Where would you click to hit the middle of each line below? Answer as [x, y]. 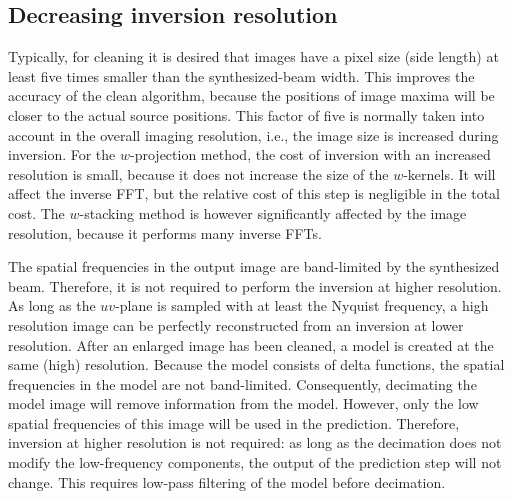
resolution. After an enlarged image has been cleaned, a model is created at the [251, 344]
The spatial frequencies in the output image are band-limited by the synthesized [254, 266]
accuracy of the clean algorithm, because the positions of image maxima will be [251, 95]
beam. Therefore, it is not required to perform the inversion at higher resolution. [255, 285]
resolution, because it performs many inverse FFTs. [165, 232]
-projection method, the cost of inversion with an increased [310, 154]
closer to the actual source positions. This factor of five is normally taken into [246, 114]
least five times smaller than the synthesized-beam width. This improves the [241, 75]
